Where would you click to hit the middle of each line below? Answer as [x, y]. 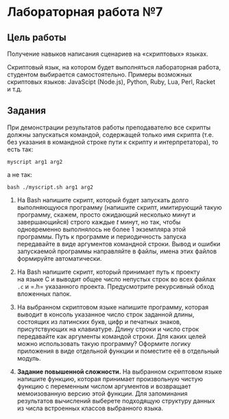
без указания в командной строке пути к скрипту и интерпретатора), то [113, 142]
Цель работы [37, 37]
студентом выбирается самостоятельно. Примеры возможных [99, 74]
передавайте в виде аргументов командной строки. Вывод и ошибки [119, 244]
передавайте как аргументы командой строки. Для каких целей [111, 336]
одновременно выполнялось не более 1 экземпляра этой [101, 229]
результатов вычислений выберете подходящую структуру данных [116, 400]
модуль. [29, 358]
